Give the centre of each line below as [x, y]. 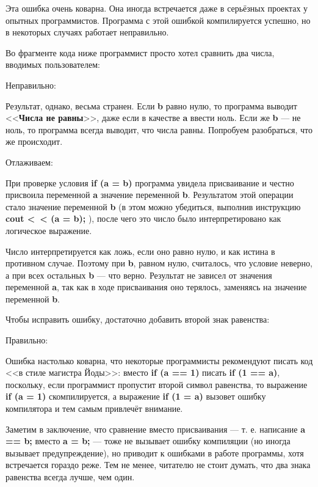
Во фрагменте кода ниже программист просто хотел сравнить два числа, [140, 52]
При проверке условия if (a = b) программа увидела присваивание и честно [150, 182]
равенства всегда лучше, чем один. [70, 477]
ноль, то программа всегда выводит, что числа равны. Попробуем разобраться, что [159, 129]
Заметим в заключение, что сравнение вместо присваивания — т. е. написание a [155, 429]
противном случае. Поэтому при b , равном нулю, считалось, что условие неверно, [159, 263]
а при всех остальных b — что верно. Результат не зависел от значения [139, 275]
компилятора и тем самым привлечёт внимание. [94, 408]
